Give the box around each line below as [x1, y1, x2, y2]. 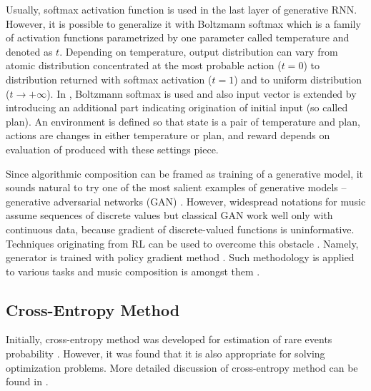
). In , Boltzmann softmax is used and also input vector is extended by [46, 86, 357, 101]
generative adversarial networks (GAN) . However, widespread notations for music [6, 193, 366, 208]
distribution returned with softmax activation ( [6, 71, 212, 86]
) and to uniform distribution [234, 71, 362, 86]
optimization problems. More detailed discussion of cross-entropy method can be [6, 360, 358, 375]
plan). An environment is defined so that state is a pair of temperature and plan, [6, 113, 360, 128]
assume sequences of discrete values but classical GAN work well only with [6, 208, 333, 223]
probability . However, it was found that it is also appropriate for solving [6, 346, 325, 361]
